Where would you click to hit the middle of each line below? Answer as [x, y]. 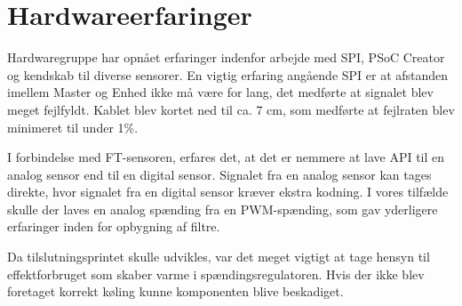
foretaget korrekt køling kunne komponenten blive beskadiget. [175, 291]
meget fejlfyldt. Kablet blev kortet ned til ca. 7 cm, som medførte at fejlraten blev [231, 109]
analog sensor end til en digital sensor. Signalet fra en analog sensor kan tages [219, 174]
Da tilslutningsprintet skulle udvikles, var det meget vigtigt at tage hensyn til [219, 257]
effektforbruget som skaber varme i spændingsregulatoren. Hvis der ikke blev [216, 274]
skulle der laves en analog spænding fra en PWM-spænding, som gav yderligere [223, 209]
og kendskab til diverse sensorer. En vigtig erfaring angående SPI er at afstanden [228, 74]
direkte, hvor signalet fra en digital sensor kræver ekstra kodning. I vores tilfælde [228, 192]
